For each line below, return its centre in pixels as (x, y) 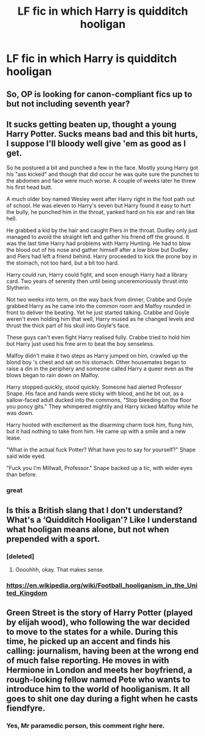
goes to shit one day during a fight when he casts (102, 699)
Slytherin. (18, 288)
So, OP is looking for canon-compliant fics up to (99, 94)
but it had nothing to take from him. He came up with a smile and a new (96, 432)
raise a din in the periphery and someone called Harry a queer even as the (100, 369)
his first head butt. (29, 187)
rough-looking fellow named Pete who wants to (99, 680)
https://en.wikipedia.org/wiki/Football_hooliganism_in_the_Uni (102, 585)
